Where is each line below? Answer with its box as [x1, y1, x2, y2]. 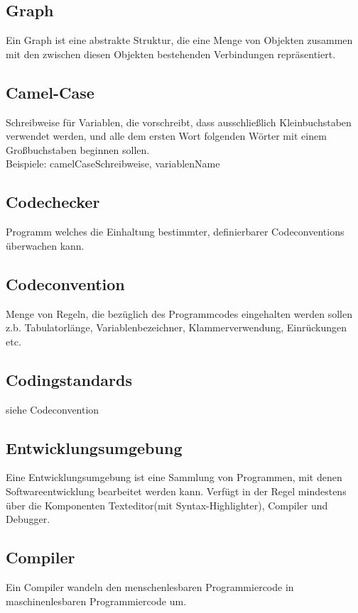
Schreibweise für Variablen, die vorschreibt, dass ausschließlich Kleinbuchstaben [6, 114, 352, 129]
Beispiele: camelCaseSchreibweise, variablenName [6, 156, 220, 171]
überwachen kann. [6, 238, 85, 253]
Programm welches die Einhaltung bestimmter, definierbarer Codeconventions [6, 224, 345, 239]
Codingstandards [6, 368, 132, 390]
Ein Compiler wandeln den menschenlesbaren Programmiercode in [6, 579, 294, 594]
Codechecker [6, 191, 100, 213]
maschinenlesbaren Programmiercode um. [6, 593, 187, 608]
